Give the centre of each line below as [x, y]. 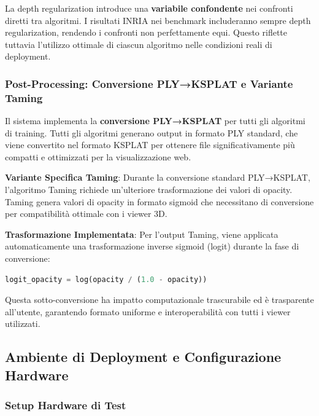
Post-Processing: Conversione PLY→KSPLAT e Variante [149, 83]
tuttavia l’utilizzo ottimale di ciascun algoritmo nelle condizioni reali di [139, 44]
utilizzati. [23, 324]
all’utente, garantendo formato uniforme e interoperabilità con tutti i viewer [148, 311]
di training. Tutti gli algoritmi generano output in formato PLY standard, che [152, 132]
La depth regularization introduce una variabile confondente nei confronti [149, 8]
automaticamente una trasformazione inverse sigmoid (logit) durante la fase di [152, 246]
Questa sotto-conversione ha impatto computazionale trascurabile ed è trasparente [159, 300]
